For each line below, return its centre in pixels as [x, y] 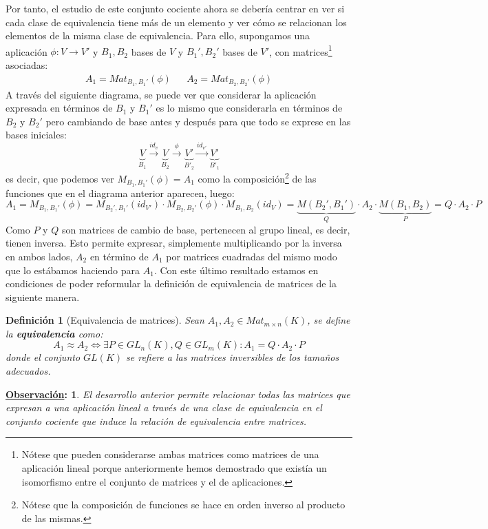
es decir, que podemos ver [60, 178]
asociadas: [27, 65]
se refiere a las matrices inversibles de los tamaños [233, 357]
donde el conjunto [43, 357]
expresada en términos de [59, 108]
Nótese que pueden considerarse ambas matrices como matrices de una [170, 454]
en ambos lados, [39, 256]
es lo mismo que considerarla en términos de [249, 108]
